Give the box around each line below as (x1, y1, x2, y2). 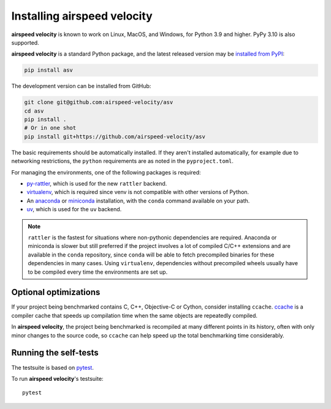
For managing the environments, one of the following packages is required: (11, 168, 202, 176)
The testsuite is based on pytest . (11, 364, 94, 371)
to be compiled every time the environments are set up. (28, 268, 168, 276)
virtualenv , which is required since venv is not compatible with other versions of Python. (26, 189, 249, 196)
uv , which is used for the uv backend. (26, 206, 122, 213)
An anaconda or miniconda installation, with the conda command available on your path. (26, 197, 250, 204)
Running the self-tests (11, 348, 99, 358)
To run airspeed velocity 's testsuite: (11, 375, 104, 382)
